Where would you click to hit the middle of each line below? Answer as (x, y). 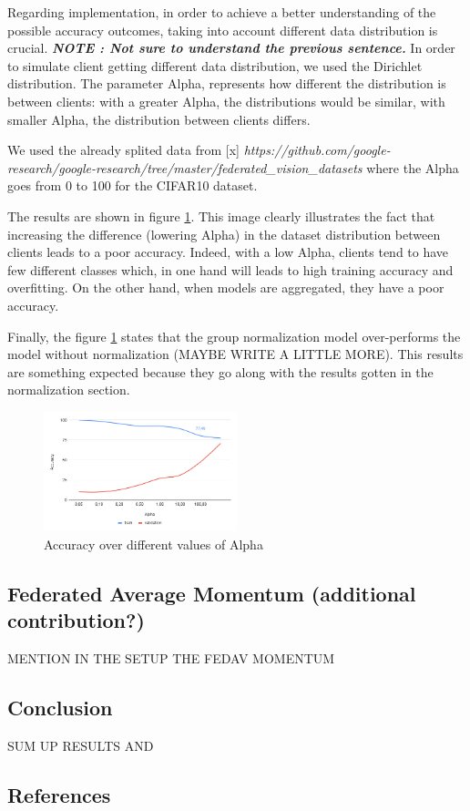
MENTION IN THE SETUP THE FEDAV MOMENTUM (171, 657)
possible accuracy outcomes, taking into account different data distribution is (223, 30)
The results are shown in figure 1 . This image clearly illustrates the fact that (221, 216)
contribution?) (76, 619)
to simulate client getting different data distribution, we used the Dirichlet (215, 65)
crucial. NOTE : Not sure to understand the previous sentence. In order (231, 48)
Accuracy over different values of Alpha (153, 544)
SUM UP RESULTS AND (81, 745)
